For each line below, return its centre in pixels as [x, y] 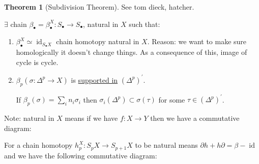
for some [172, 99]
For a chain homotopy [38, 145]
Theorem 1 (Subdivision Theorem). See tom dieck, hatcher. [99, 7]
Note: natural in [29, 118]
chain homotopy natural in [98, 41]
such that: [145, 24]
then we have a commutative [195, 118]
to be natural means [166, 145]
